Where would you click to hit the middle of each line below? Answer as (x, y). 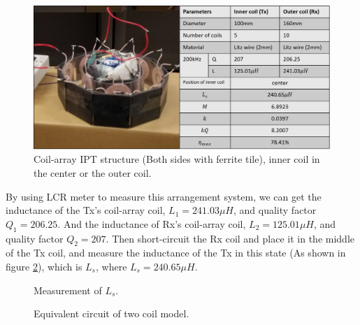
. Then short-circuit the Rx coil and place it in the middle (230, 238)
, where (111, 266)
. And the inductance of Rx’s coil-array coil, (152, 223)
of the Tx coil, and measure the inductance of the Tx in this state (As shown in (176, 253)
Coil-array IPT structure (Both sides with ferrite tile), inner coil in (177, 159)
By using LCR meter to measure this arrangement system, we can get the (164, 196)
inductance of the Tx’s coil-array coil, (86, 210)
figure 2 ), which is (44, 266)
